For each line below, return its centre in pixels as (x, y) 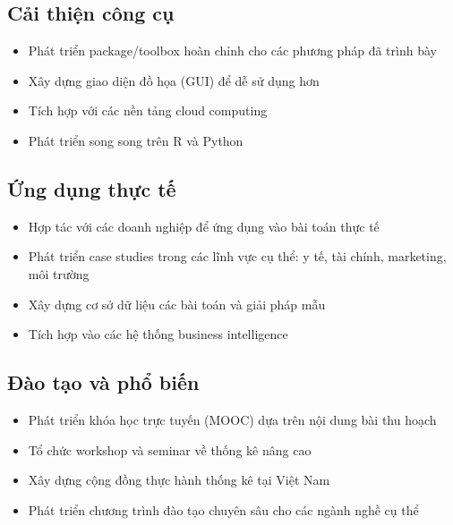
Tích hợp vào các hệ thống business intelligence (158, 334)
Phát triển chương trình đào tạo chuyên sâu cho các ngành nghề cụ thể (223, 509)
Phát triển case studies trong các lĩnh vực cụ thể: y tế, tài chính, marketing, (237, 256)
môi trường (59, 273)
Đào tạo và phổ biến (103, 382)
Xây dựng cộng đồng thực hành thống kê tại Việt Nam (179, 480)
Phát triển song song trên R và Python (136, 140)
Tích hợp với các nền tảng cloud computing (148, 110)
